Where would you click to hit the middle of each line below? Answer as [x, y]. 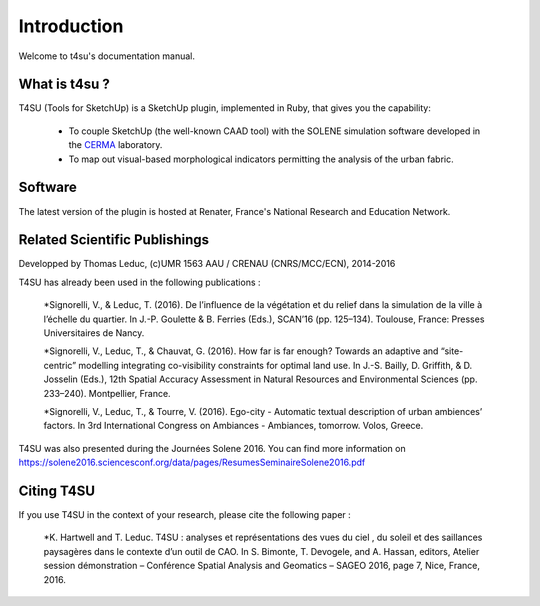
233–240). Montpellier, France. [107, 393]
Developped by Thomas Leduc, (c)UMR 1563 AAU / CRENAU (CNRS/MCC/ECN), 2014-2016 [207, 264]
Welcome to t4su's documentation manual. [106, 56]
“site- [452, 351]
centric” [60, 365]
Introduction [71, 26]
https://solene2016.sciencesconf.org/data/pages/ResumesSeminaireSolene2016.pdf [192, 462]
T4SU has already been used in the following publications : [139, 282]
